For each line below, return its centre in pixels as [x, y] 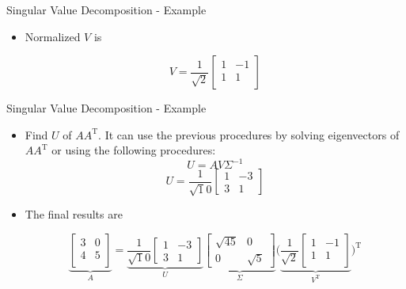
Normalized [53, 36]
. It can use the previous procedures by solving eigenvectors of [249, 134]
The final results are [74, 214]
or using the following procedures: [134, 150]
